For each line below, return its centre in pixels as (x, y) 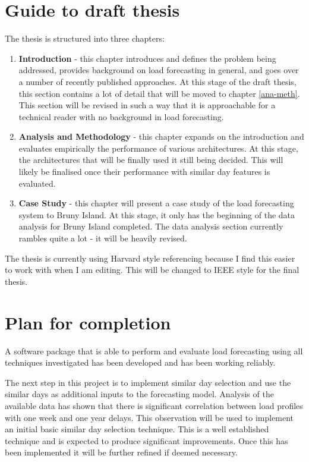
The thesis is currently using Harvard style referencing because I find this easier (150, 258)
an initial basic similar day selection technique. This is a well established (137, 429)
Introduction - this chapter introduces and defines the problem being (147, 58)
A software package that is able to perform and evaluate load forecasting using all (154, 351)
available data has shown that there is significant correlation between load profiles (154, 405)
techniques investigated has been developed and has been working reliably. (140, 362)
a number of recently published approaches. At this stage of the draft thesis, (157, 81)
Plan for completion (88, 322)
